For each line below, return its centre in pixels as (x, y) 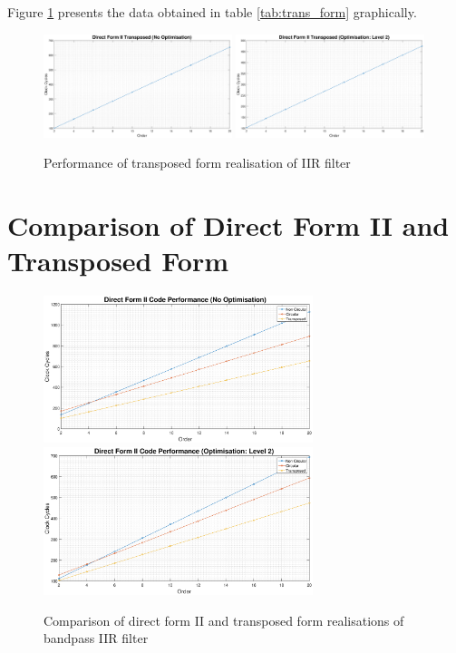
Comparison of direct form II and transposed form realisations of (224, 620)
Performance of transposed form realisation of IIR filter (197, 163)
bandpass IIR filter (96, 638)
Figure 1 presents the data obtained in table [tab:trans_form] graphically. (212, 12)
